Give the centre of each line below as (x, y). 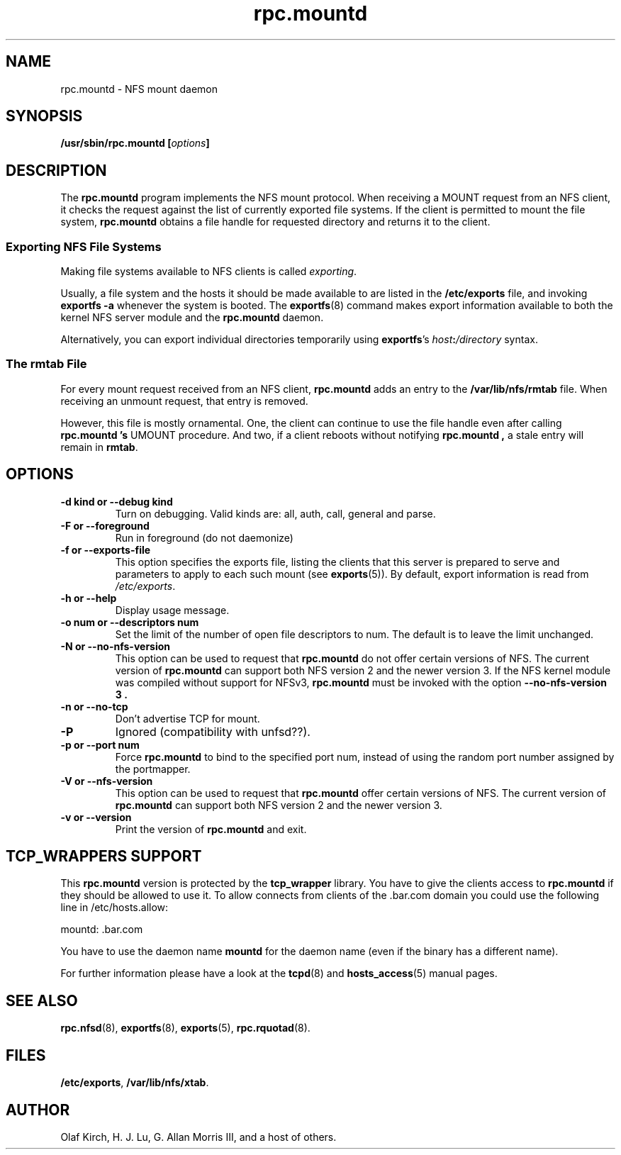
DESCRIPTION (56, 170)
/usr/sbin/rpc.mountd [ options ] (135, 143)
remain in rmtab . (99, 447)
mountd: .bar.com (102, 930)
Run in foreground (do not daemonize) (204, 537)
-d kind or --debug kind (117, 501)
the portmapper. (153, 769)
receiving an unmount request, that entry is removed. (184, 401)
